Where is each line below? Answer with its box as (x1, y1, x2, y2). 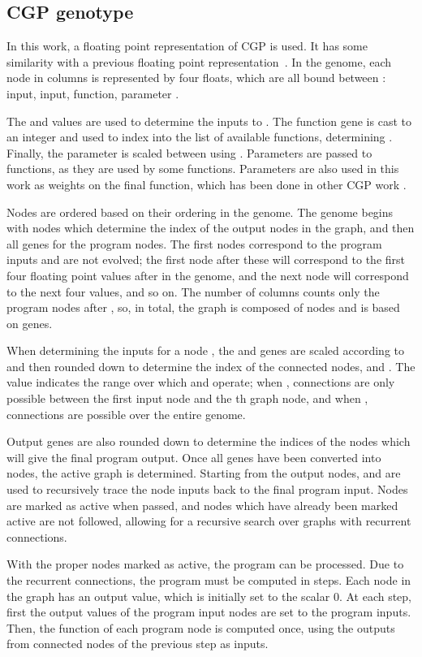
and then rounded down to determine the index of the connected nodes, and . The (6, 357, 416, 374)
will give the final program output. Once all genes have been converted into (6, 448, 381, 465)
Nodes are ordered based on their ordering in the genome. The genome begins (6, 203, 394, 220)
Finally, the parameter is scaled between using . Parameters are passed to (6, 144, 372, 161)
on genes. (6, 314, 53, 331)
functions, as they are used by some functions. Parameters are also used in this (6, 160, 399, 177)
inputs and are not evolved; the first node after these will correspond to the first (6, 251, 406, 268)
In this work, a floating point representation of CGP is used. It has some (6, 37, 368, 54)
